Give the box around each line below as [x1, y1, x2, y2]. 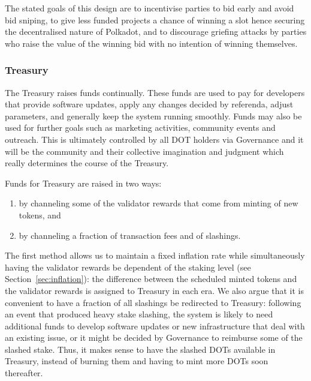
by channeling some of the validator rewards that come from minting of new [19, 197, 298, 209]
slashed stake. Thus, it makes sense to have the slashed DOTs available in [5, 343, 276, 355]
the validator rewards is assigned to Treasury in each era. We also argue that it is [5, 284, 304, 296]
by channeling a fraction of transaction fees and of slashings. [19, 229, 241, 241]
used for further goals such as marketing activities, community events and [5, 121, 276, 134]
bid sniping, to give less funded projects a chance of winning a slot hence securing [5, 13, 305, 26]
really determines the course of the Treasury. [5, 157, 169, 169]
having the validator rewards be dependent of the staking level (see [5, 260, 251, 273]
